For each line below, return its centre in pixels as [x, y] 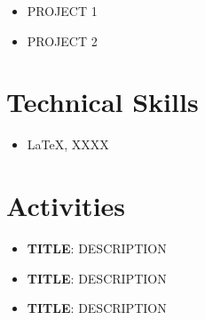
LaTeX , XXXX [68, 144]
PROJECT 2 [62, 40]
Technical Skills [102, 102]
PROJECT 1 [62, 11]
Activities [66, 206]
